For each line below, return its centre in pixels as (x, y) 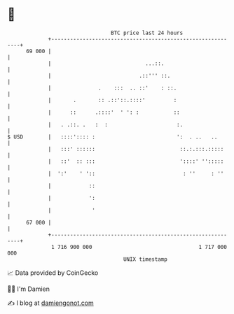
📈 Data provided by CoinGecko (53, 273)
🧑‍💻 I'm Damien (29, 289)
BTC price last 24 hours (147, 33)
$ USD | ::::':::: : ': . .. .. (112, 137)
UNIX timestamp (145, 259)
